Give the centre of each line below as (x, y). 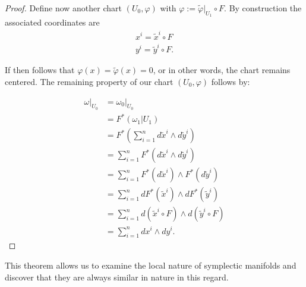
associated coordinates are (52, 22)
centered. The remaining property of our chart (89, 81)
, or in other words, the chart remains (222, 70)
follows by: (231, 81)
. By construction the (263, 8)
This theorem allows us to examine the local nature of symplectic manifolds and (151, 265)
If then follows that (40, 70)
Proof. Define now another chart (63, 8)
